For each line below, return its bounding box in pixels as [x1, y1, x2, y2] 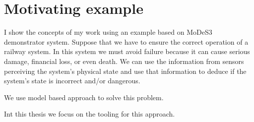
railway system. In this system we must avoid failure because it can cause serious [4, 46, 250, 57]
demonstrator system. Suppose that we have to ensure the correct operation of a [4, 36, 249, 47]
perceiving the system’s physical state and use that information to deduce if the [4, 65, 247, 76]
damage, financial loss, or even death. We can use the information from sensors [4, 56, 244, 66]
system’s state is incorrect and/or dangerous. [4, 75, 140, 86]
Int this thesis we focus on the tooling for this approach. [4, 109, 175, 119]
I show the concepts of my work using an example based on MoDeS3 [4, 27, 212, 37]
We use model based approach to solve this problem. [4, 92, 164, 102]
